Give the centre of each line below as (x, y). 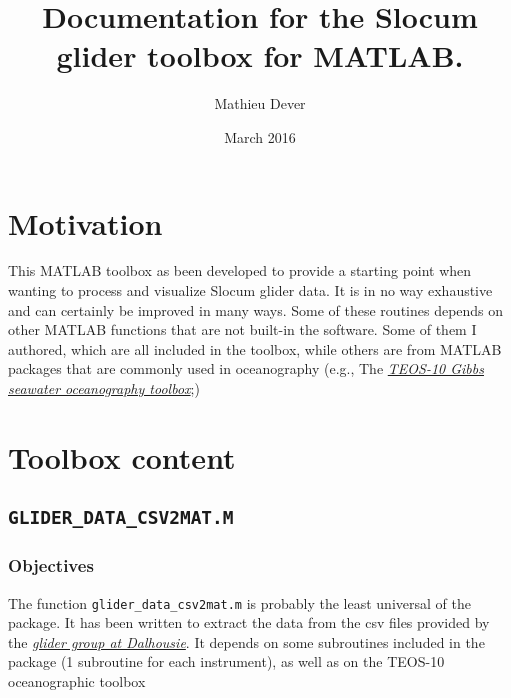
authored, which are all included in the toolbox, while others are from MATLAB (255, 348)
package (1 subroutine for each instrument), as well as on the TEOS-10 (226, 661)
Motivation (85, 222)
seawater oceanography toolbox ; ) (104, 388)
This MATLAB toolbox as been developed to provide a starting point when (240, 270)
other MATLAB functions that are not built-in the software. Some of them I (242, 329)
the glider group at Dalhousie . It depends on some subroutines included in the (246, 641)
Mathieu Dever (260, 103)
